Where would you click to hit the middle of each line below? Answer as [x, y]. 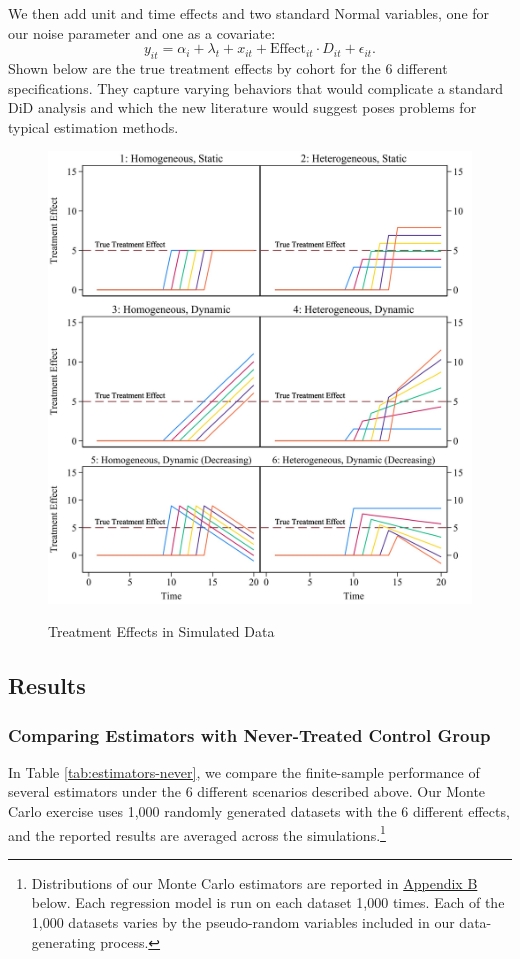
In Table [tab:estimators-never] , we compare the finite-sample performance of [244, 771]
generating [63, 941]
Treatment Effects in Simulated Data [161, 631]
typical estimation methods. [93, 126]
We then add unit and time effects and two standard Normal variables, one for [249, 13]
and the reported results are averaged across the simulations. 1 [197, 833]
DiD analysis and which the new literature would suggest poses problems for [242, 107]
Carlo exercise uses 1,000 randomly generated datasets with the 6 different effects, [259, 811]
